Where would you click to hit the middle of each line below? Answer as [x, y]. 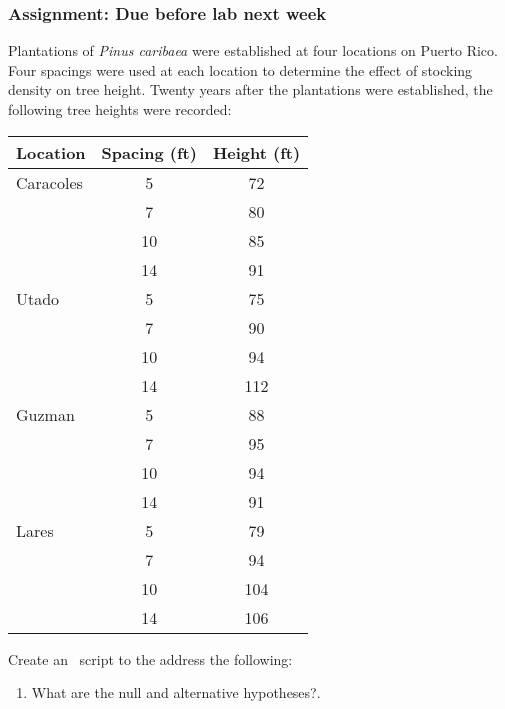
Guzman [45, 414]
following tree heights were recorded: [120, 109]
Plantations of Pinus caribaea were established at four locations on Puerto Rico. [253, 50]
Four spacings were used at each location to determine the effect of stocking [240, 69]
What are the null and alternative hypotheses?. [176, 692]
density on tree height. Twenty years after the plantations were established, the [250, 89]
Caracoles [49, 182]
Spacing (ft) [149, 152]
